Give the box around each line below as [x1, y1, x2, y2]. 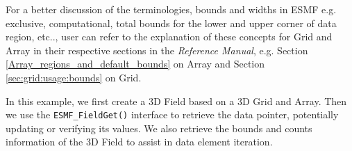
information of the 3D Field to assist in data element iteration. [6, 134, 273, 149]
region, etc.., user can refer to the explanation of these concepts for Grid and [6, 29, 333, 44]
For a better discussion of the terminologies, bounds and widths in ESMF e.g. [6, 2, 337, 16]
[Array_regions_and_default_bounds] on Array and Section [6, 56, 265, 71]
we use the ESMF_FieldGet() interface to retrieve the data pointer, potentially [6, 107, 339, 122]
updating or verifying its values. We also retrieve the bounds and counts [6, 120, 312, 135]
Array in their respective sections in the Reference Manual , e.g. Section [6, 42, 308, 57]
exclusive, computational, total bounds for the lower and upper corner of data [6, 15, 337, 30]
